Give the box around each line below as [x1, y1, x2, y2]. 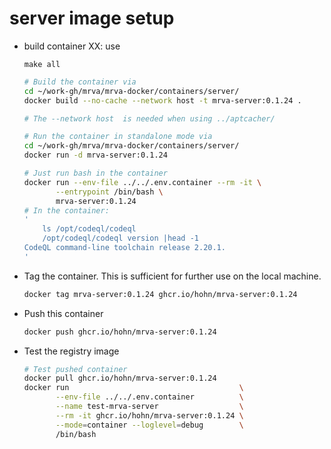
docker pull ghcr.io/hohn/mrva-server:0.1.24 [23, 373, 217, 384]
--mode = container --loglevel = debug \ [55, 420, 244, 430]
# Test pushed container [23, 364, 128, 374]
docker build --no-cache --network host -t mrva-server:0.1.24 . [23, 95, 302, 106]
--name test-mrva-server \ [55, 402, 244, 412]
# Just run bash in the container [23, 168, 168, 179]
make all [23, 59, 61, 69]
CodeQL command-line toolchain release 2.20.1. [23, 243, 226, 253]
